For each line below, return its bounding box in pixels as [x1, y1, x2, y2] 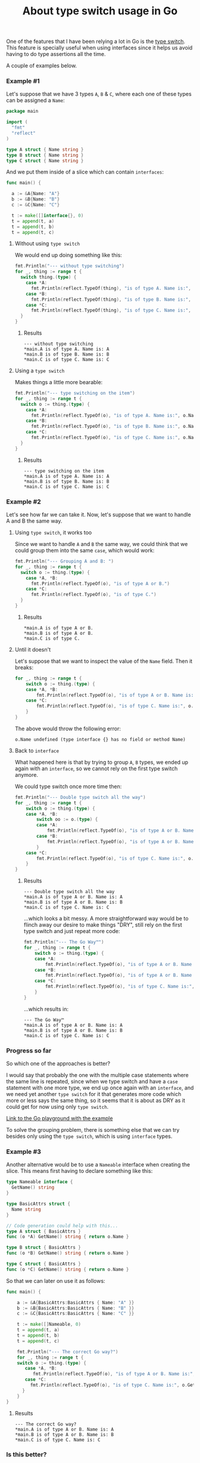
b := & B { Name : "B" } [11, 196, 60, 202]
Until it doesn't [14, 646, 51, 653]
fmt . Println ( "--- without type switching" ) [14, 263, 125, 269]
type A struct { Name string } [6, 146, 84, 153]
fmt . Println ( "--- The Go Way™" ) [23, 939, 104, 945]
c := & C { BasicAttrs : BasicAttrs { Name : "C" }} [17, 1311, 135, 1317]
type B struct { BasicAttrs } [6, 1245, 82, 1251]
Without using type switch [14, 240, 80, 247]
